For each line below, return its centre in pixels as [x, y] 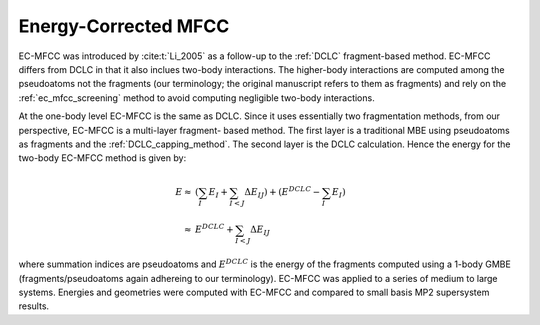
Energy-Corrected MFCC [124, 26]
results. [34, 306]
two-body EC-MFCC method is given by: [102, 158]
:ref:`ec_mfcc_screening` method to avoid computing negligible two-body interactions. [196, 97]
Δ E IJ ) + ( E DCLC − [282, 192]
